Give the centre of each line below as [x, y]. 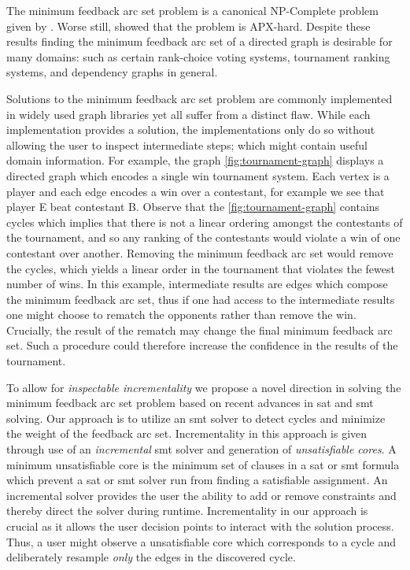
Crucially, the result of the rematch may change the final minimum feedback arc [199, 329]
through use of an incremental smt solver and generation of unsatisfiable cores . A [201, 449]
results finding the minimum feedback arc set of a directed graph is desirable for [199, 41]
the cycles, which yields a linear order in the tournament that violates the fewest [201, 268]
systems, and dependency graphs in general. [112, 72]
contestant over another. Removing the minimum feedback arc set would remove [200, 252]
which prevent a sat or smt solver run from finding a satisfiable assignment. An [197, 480]
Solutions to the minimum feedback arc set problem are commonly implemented [199, 98]
